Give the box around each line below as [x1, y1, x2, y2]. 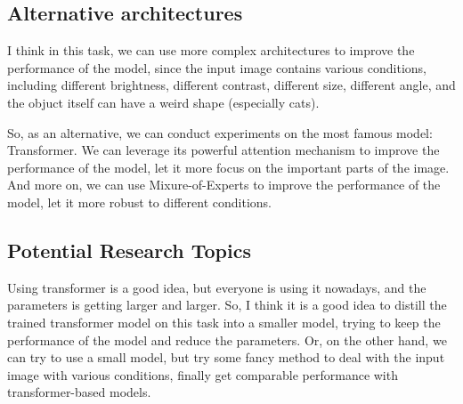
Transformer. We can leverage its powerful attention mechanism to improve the [7, 141, 440, 159]
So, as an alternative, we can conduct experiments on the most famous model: [7, 123, 433, 141]
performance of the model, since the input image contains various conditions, [7, 58, 426, 77]
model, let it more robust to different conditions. [7, 192, 272, 211]
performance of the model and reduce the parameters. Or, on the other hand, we [7, 330, 447, 349]
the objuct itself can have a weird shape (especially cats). [7, 93, 320, 111]
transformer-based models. [7, 383, 151, 401]
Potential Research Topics [7, 236, 251, 263]
